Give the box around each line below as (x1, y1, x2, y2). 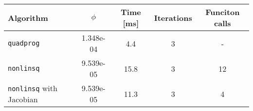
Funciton (205, 6, 240, 17)
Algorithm (8, 12, 48, 23)
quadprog (8, 39, 40, 47)
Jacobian (8, 94, 38, 105)
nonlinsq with (8, 82, 57, 94)
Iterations (154, 12, 192, 23)
